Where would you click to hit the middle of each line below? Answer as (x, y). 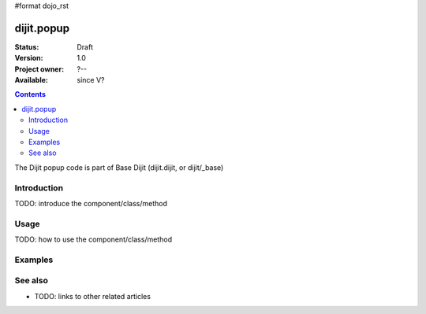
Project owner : (39, 69)
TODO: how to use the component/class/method (93, 239)
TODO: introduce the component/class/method (91, 203)
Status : (27, 46)
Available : (32, 80)
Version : (29, 58)
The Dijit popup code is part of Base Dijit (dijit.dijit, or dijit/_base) (119, 167)
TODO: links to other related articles (93, 296)
